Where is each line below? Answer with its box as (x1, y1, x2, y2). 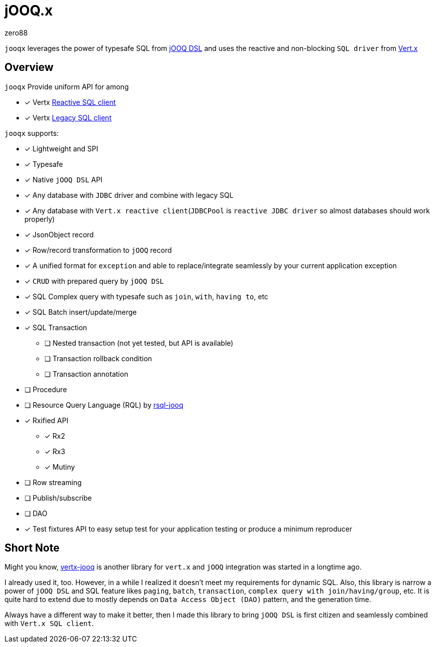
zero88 (4, 28, 28, 37)
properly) (24, 214, 55, 223)
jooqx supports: (4, 128, 59, 137)
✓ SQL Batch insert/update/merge (24, 307, 137, 316)
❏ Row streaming (24, 478, 82, 487)
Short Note (4, 542, 60, 555)
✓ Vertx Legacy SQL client (24, 113, 112, 122)
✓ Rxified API (24, 416, 68, 425)
